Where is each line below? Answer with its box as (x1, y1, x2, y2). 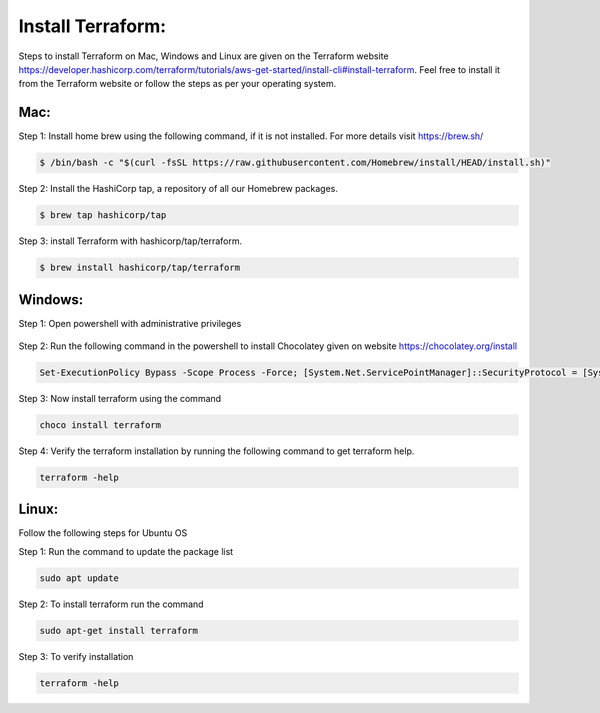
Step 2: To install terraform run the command (18, 598, 204, 610)
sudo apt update (39, 572, 120, 584)
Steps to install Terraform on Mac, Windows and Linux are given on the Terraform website (18, 50, 389, 62)
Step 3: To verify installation (18, 650, 134, 662)
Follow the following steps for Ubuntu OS (18, 527, 188, 539)
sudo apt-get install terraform (39, 625, 199, 636)
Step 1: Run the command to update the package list (18, 545, 234, 557)
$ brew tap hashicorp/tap (39, 210, 167, 221)
